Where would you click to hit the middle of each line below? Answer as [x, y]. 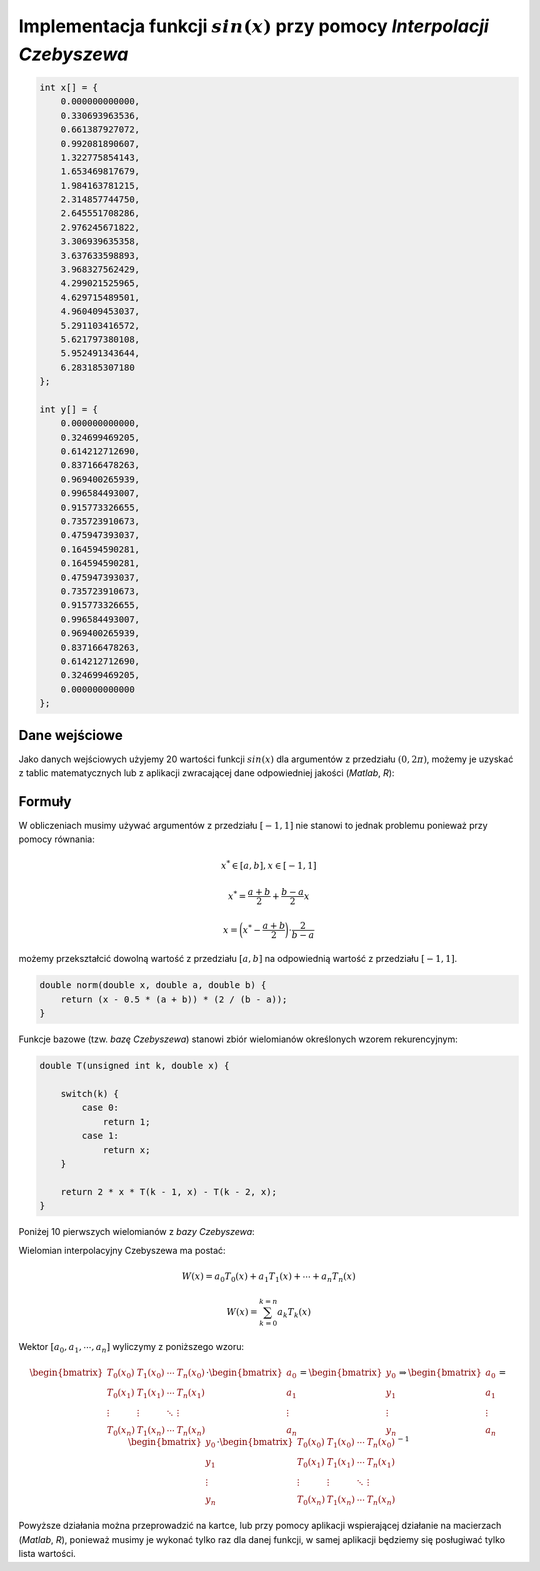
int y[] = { [69, 409]
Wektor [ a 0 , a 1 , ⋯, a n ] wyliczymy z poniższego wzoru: [131, 1347]
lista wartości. [47, 1554]
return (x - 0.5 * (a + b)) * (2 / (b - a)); [174, 999]
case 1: [100, 1136]
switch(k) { [90, 1093]
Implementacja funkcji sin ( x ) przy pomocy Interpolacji [253, 26]
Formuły [45, 801]
